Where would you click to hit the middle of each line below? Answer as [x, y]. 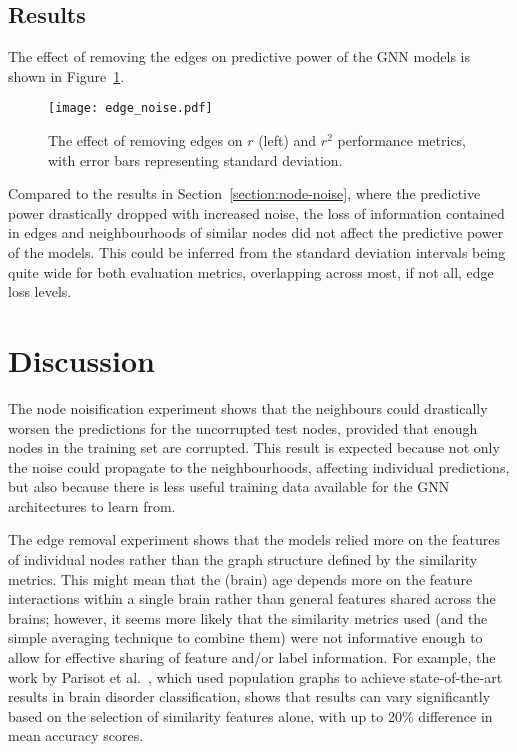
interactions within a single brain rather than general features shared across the [252, 598]
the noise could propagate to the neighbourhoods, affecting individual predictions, [259, 466]
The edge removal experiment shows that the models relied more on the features [254, 539]
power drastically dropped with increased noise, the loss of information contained [256, 212]
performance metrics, [402, 140]
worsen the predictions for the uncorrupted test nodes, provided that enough [243, 427]
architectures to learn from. [92, 505]
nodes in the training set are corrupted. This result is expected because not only [254, 447]
